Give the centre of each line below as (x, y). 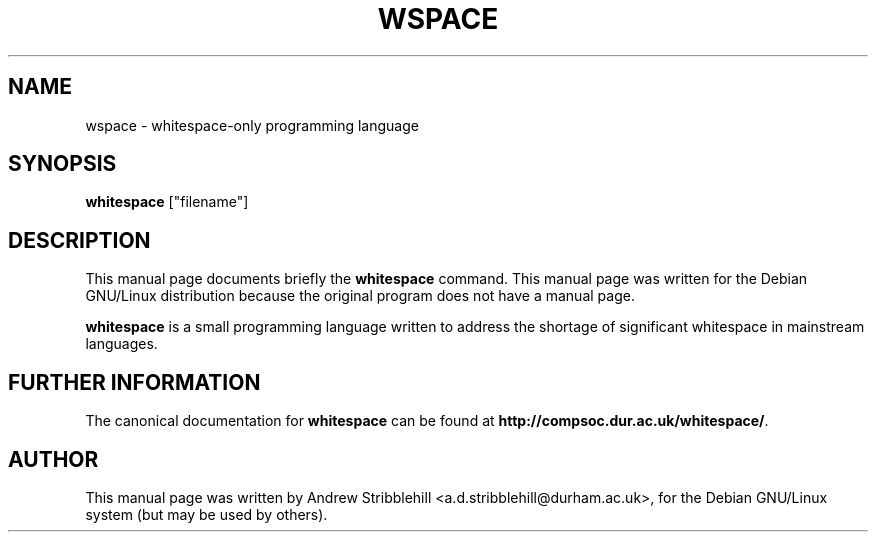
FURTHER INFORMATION (134, 382)
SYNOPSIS (62, 164)
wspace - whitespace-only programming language (252, 125)
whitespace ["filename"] (167, 202)
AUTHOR (53, 459)
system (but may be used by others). (206, 514)
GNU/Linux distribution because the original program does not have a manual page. (360, 296)
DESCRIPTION (79, 240)
